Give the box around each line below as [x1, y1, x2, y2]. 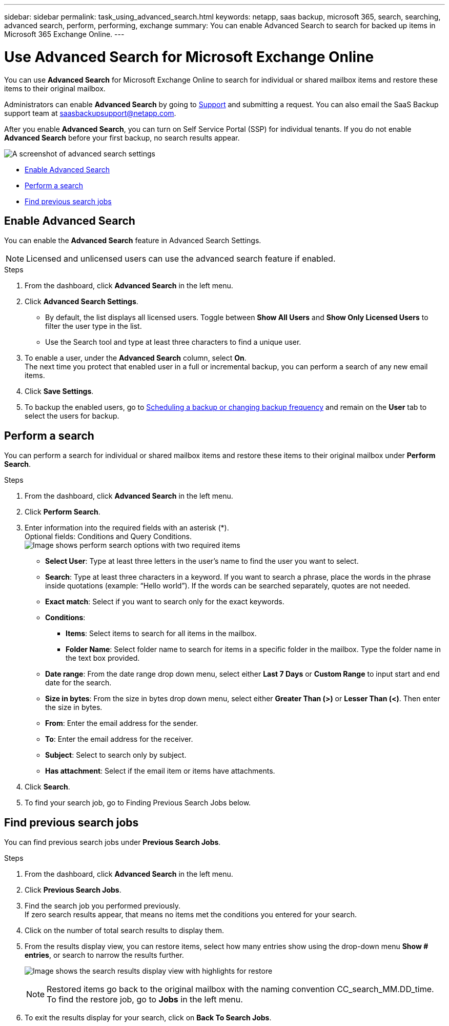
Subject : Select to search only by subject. [45, 751, 187, 760]
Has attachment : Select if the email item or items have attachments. [45, 766, 275, 776]
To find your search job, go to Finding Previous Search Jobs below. [25, 798, 251, 807]
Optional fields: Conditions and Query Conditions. [25, 532, 192, 541]
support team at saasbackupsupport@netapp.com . [4, 108, 176, 117]
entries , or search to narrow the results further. [25, 951, 184, 960]
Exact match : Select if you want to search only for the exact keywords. [45, 597, 284, 606]
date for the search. [45, 678, 112, 687]
